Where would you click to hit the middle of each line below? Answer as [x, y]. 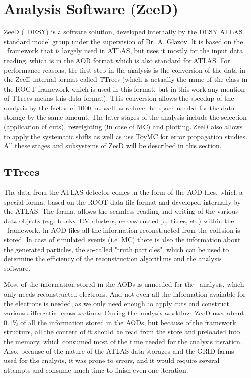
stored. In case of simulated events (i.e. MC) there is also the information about [122, 240]
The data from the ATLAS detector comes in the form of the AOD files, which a [123, 192]
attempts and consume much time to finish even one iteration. [96, 370]
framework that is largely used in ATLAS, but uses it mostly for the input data [125, 51]
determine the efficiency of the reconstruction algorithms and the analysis [113, 259]
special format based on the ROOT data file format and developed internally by [123, 201]
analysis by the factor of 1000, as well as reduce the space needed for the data [119, 107]
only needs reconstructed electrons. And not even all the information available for [125, 293]
